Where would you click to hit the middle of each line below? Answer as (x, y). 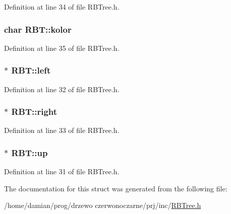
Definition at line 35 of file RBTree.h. (62, 48)
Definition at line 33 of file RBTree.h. (62, 130)
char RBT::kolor (38, 29)
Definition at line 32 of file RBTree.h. (62, 89)
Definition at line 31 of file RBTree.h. (62, 171)
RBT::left (31, 70)
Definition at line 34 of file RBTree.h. (62, 7)
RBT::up (30, 152)
